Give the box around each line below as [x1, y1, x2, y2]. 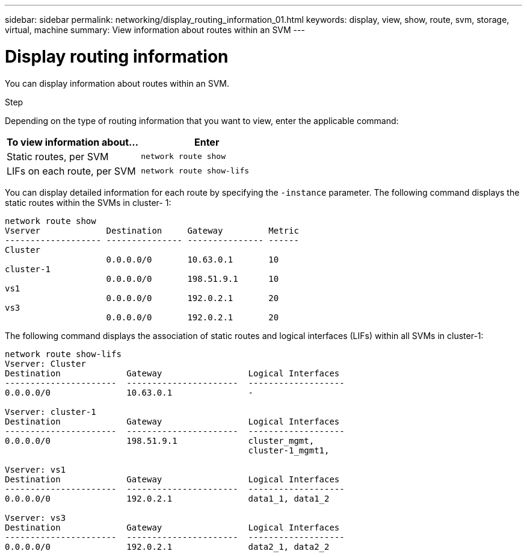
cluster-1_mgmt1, [248, 445, 330, 455]
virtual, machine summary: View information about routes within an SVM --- [5, 25, 305, 35]
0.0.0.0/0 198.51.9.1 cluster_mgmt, [5, 435, 315, 446]
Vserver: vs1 [5, 464, 66, 475]
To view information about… [7, 135, 139, 148]
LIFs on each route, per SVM [7, 164, 136, 177]
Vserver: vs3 [5, 512, 66, 523]
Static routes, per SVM [7, 150, 109, 163]
